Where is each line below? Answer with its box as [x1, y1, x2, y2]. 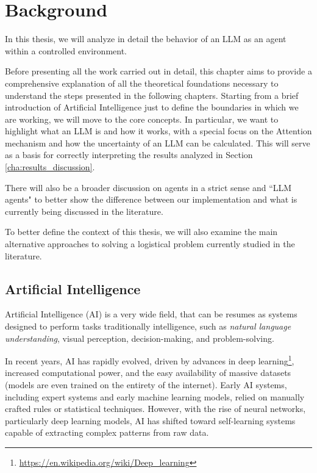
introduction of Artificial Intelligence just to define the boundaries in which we [5, 101, 299, 114]
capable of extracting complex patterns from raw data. [5, 426, 209, 439]
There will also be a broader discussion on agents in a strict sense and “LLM [5, 181, 292, 193]
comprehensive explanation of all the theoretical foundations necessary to [5, 76, 279, 89]
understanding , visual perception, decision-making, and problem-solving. [5, 331, 274, 344]
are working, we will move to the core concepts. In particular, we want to [5, 112, 279, 125]
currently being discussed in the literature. [5, 204, 163, 217]
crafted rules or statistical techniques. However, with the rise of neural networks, [5, 402, 306, 415]
